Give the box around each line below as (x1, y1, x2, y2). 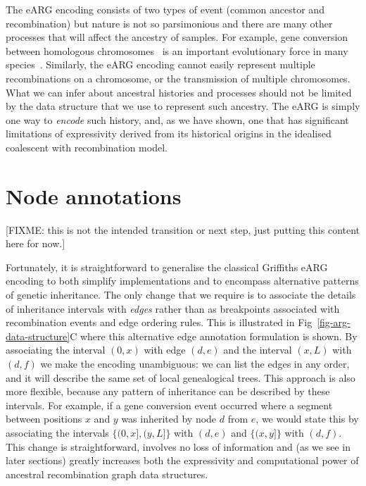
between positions (6, 411, 82, 426)
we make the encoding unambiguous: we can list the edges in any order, (40, 356, 350, 370)
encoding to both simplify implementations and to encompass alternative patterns (6, 273, 359, 288)
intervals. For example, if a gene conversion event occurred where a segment (6, 397, 333, 412)
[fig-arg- (317, 315, 351, 330)
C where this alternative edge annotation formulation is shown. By (70, 328, 358, 343)
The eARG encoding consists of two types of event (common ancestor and (6, 2, 324, 16)
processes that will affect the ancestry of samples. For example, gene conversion (6, 30, 348, 44)
